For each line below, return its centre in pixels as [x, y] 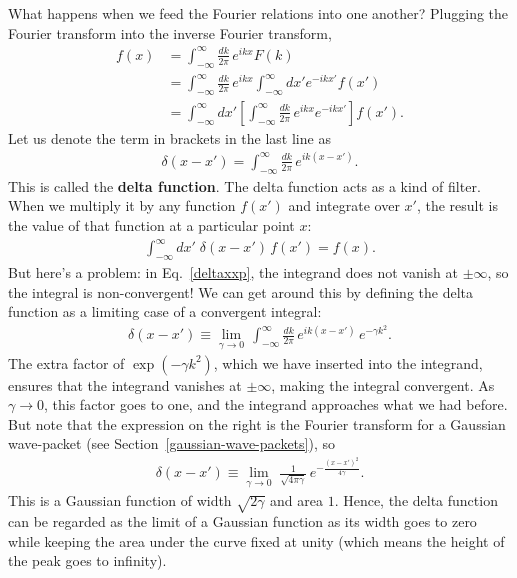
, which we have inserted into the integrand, [348, 362]
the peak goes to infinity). [87, 560]
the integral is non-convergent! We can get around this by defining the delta [241, 291]
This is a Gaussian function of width [120, 500]
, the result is [457, 205]
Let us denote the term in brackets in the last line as [169, 137]
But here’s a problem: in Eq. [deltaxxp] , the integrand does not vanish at [233, 271]
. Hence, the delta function [416, 500]
